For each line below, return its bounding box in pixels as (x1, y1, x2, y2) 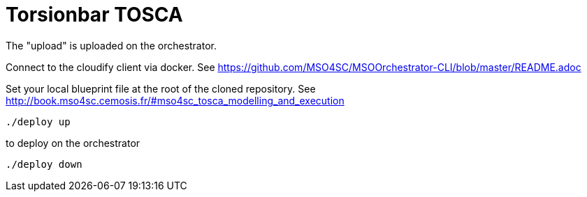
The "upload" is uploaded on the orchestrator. (6, 39, 217, 52)
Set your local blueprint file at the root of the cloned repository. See (6, 82, 316, 95)
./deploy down (6, 158, 82, 170)
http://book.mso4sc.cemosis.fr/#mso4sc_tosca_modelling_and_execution (6, 94, 345, 107)
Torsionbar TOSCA (6, 3, 183, 26)
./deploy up (6, 116, 71, 127)
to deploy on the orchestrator (6, 136, 140, 149)
